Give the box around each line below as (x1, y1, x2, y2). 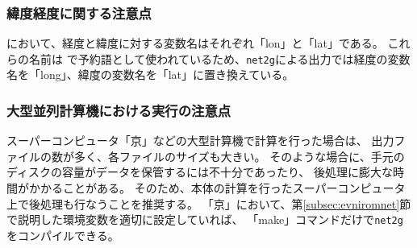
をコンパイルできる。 (6, 226, 119, 243)
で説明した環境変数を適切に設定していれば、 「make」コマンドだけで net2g (6, 211, 403, 228)
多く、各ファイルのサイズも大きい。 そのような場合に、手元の (73, 147, 405, 164)
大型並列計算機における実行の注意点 (6, 100, 231, 120)
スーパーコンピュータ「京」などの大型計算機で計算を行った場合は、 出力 (6, 132, 394, 149)
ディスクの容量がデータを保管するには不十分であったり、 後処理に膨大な (6, 163, 393, 180)
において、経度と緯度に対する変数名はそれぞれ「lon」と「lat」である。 (6, 35, 384, 52)
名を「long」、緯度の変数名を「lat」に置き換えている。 (6, 66, 294, 83)
